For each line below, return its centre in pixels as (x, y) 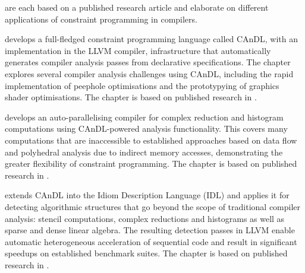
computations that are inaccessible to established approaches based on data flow (151, 140)
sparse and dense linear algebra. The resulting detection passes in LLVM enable (150, 230)
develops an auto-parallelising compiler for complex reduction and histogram (144, 117)
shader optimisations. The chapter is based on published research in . (131, 97)
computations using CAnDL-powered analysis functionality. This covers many (146, 128)
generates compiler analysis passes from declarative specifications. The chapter (148, 62)
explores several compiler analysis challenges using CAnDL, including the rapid (149, 73)
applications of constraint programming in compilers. (101, 19)
